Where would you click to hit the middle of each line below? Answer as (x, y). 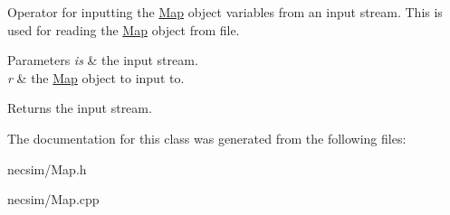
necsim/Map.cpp (53, 199)
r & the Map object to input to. (96, 77)
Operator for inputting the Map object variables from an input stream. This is (225, 12)
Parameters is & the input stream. (103, 60)
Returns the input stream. (80, 108)
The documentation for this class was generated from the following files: (207, 138)
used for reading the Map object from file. (124, 29)
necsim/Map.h (47, 168)
